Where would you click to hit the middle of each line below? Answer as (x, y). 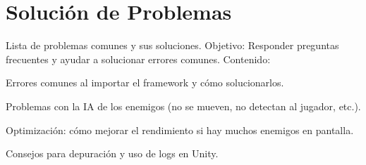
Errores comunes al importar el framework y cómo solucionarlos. (145, 82)
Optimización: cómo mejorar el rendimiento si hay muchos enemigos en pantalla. (180, 130)
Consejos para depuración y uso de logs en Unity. (112, 153)
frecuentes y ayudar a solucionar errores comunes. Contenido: (138, 59)
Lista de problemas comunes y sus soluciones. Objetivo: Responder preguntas (172, 45)
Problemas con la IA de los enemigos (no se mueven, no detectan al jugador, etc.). (183, 106)
